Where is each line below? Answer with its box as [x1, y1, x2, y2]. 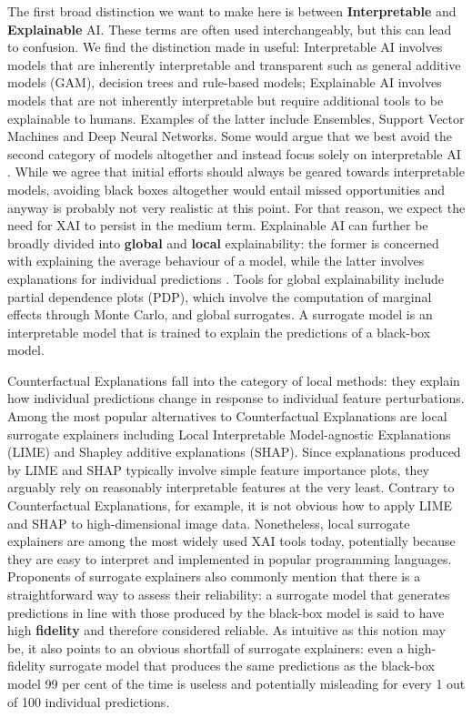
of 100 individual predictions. [7, 692, 170, 711]
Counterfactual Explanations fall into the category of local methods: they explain [7, 370, 460, 389]
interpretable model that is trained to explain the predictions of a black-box [7, 322, 431, 341]
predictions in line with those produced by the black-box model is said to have [7, 602, 445, 621]
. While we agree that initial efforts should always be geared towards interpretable [7, 162, 465, 181]
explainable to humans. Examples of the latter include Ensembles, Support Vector [7, 108, 465, 127]
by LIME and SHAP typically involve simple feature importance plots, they [7, 459, 430, 479]
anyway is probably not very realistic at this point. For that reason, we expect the [7, 197, 466, 217]
